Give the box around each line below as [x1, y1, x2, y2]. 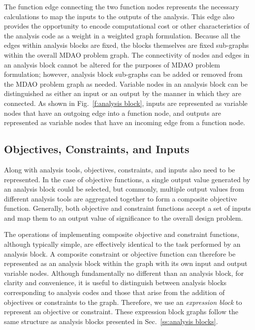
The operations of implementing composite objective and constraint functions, [4, 229, 239, 239]
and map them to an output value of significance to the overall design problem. [4, 212, 243, 223]
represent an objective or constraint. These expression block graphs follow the [4, 306, 238, 317]
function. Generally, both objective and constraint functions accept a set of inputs [4, 203, 251, 213]
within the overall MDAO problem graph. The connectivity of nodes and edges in [4, 49, 250, 60]
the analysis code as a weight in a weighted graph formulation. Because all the [4, 30, 241, 40]
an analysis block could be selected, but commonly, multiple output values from [4, 184, 245, 194]
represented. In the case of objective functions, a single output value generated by [4, 174, 251, 184]
